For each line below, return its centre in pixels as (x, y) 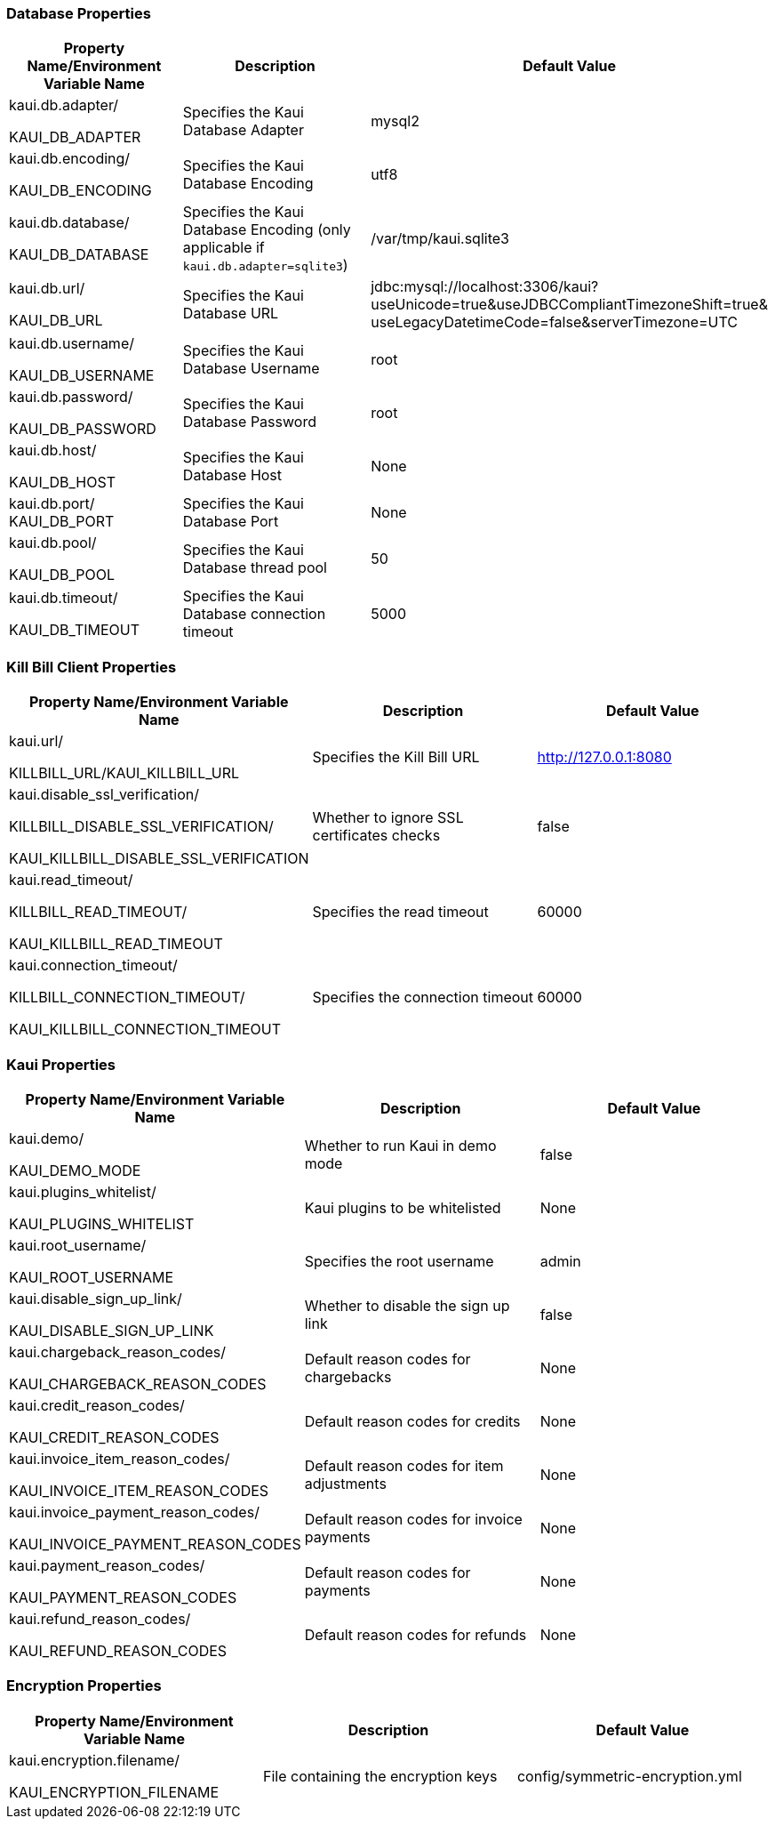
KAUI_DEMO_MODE (75, 1170)
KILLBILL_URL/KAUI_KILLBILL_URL (124, 773)
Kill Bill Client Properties (92, 667)
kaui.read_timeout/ (71, 880)
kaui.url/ (36, 741)
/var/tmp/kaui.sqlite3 (440, 239)
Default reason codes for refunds (415, 1634)
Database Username (251, 369)
